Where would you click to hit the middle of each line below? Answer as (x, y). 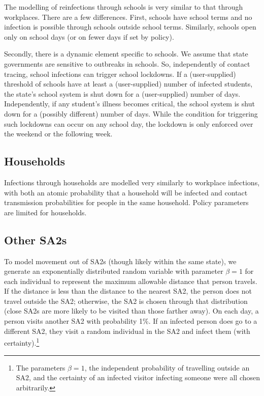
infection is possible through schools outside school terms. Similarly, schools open (130, 27)
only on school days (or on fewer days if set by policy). (89, 36)
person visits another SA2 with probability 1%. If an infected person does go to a (131, 321)
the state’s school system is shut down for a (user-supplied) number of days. (122, 93)
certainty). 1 (22, 342)
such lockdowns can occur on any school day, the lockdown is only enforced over (129, 123)
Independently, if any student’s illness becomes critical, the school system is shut (129, 104)
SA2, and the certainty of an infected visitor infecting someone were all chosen (138, 377)
